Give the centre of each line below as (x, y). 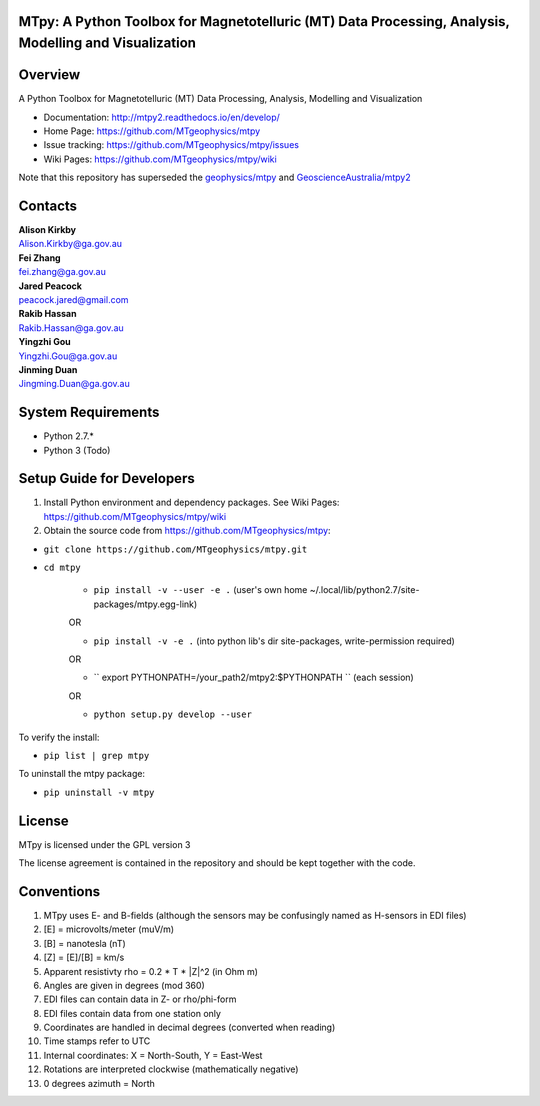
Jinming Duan (48, 369)
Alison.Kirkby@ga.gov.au (70, 244)
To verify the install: (59, 737)
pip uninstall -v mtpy (99, 792)
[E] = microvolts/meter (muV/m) (109, 929)
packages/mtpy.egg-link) (145, 604)
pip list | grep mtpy (96, 755)
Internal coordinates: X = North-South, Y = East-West (153, 1055)
